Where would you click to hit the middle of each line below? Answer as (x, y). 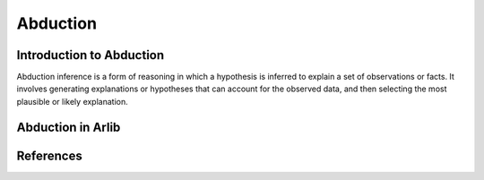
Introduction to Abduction (91, 55)
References (49, 155)
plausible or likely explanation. (73, 101)
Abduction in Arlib (69, 127)
